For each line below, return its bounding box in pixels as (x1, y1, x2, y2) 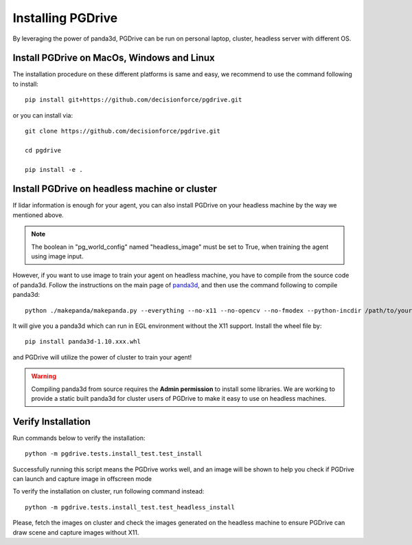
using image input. (31, 252, 84, 260)
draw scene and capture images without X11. (12, 528, 139, 536)
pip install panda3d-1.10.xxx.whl (25, 337, 141, 346)
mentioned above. (12, 210, 65, 219)
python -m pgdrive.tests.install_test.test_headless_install (25, 503, 235, 511)
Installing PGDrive (12, 10, 118, 25)
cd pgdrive (25, 146, 62, 154)
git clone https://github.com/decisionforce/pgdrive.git (25, 127, 221, 135)
